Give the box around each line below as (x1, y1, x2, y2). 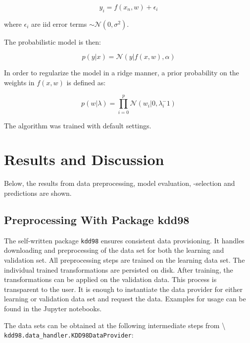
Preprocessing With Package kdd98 (4, 212, 190, 227)
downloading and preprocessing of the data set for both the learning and (4, 245, 224, 255)
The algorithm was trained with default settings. (4, 120, 151, 130)
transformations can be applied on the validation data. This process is (4, 274, 217, 285)
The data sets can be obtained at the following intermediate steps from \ (4, 320, 226, 330)
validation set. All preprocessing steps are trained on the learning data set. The (4, 255, 245, 265)
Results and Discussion (4, 149, 164, 170)
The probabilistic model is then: (4, 36, 101, 47)
